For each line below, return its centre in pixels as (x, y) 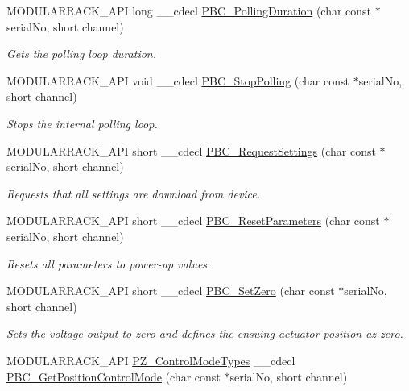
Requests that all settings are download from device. (134, 193)
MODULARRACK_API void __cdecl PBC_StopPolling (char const (178, 80)
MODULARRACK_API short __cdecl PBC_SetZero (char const (171, 291)
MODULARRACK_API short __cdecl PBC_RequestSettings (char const (191, 150)
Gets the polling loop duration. (82, 54)
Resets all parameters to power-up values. (109, 263)
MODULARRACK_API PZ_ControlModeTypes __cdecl (151, 360)
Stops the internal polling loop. (82, 123)
